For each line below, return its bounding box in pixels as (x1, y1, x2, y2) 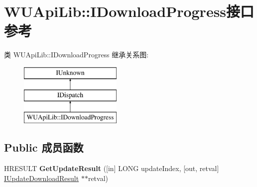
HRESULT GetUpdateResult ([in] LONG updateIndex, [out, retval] (4, 163, 219, 174)
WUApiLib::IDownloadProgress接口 (4, 1, 255, 21)
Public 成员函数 (4, 140, 84, 155)
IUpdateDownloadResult (4, 173, 79, 183)
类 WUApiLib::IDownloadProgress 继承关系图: (4, 49, 149, 60)
